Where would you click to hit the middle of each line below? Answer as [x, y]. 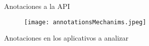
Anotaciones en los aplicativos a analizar [66, 38]
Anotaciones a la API [37, 6]
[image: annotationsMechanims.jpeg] [85, 22]
